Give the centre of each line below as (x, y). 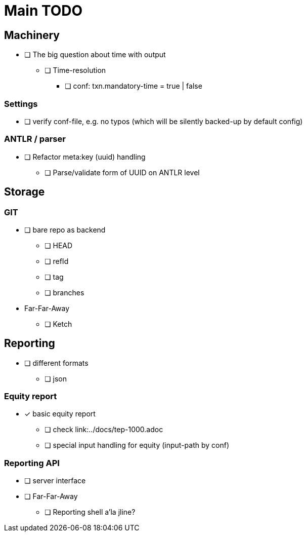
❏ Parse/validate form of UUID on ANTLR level (122, 172)
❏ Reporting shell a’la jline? (90, 512)
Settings (21, 104)
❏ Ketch (58, 324)
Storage (25, 192)
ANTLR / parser (35, 139)
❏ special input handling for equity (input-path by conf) (137, 445)
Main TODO (43, 11)
